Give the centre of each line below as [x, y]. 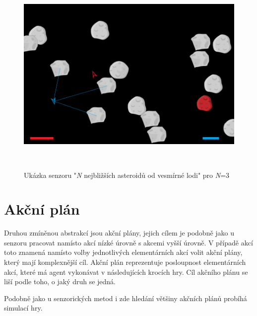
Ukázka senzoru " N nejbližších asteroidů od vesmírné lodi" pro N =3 [127, 175]
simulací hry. [23, 308]
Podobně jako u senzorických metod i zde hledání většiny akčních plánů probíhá [126, 298]
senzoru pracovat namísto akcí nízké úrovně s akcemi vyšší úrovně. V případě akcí [128, 242]
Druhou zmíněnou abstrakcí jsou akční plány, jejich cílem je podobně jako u [119, 233]
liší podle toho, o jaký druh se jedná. [60, 281]
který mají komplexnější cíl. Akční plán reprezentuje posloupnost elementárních [125, 262]
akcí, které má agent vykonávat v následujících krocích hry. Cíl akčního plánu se [126, 272]
